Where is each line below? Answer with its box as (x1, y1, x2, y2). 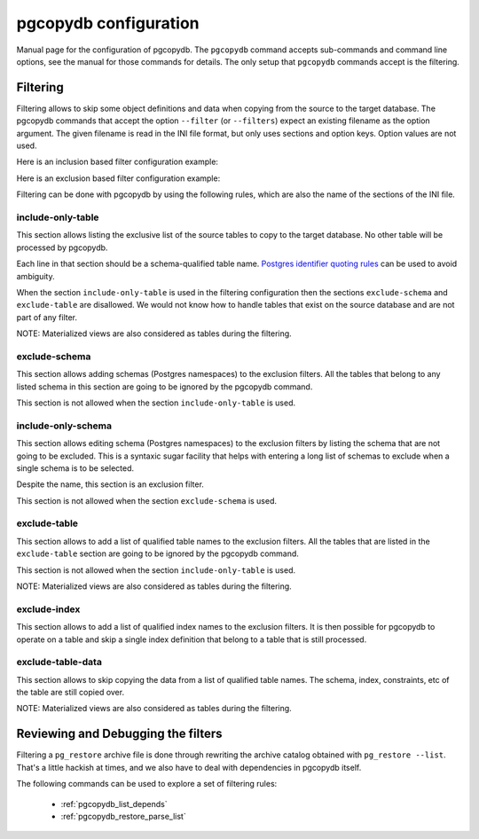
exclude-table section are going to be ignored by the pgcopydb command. (16, 548, 299, 559)
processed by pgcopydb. (16, 242, 108, 253)
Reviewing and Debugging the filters (16, 726, 223, 741)
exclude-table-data (16, 656, 102, 669)
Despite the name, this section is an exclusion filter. (16, 479, 204, 490)
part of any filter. (16, 311, 78, 323)
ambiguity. (16, 271, 55, 281)
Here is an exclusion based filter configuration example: (16, 173, 221, 184)
